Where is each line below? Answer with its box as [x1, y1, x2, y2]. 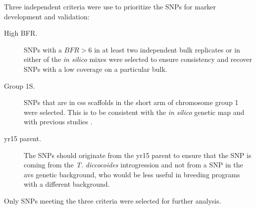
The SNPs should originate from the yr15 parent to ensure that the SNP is [24, 150, 252, 160]
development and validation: [4, 11, 90, 21]
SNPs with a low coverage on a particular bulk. [24, 63, 167, 74]
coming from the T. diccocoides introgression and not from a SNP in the [24, 159, 243, 170]
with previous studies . [24, 116, 93, 127]
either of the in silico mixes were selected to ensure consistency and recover [24, 54, 253, 64]
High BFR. [4, 28, 38, 38]
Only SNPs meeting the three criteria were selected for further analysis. [4, 195, 221, 206]
